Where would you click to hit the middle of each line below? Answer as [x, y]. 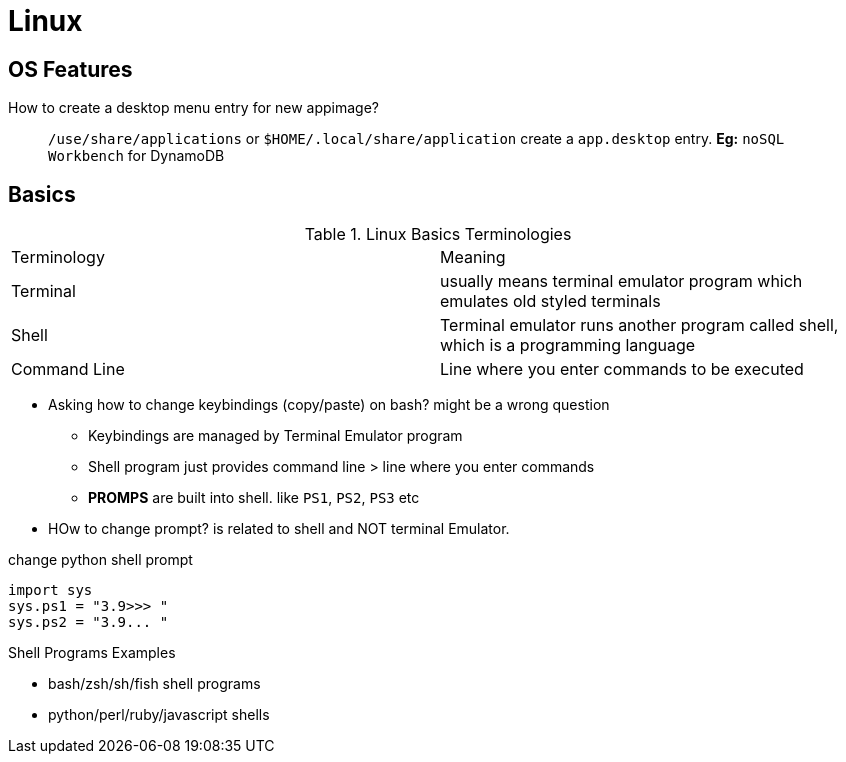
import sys [50, 590]
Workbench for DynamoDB [136, 156]
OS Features [70, 69]
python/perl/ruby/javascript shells [159, 715]
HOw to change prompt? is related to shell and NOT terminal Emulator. [279, 529]
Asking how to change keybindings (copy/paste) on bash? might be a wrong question [329, 405]
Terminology [58, 257]
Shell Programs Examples [92, 653]
